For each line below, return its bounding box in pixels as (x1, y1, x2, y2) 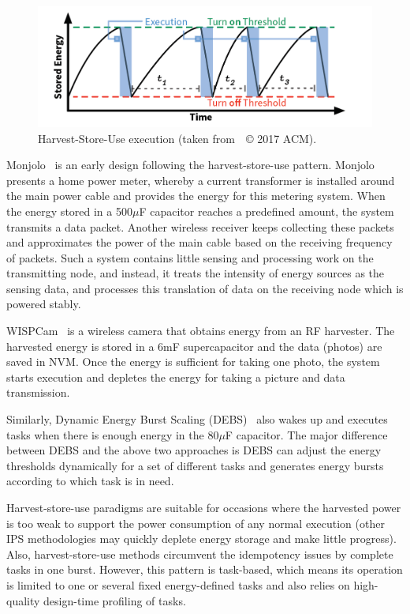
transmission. (6, 384, 70, 401)
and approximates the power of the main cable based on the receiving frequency (6, 234, 393, 250)
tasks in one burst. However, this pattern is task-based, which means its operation (6, 561, 403, 578)
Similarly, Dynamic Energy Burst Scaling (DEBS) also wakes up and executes (6, 411, 388, 428)
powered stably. (6, 296, 81, 312)
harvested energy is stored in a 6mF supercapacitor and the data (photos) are (6, 337, 382, 354)
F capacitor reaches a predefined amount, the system (139, 202, 394, 219)
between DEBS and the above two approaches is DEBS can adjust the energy (6, 442, 382, 458)
